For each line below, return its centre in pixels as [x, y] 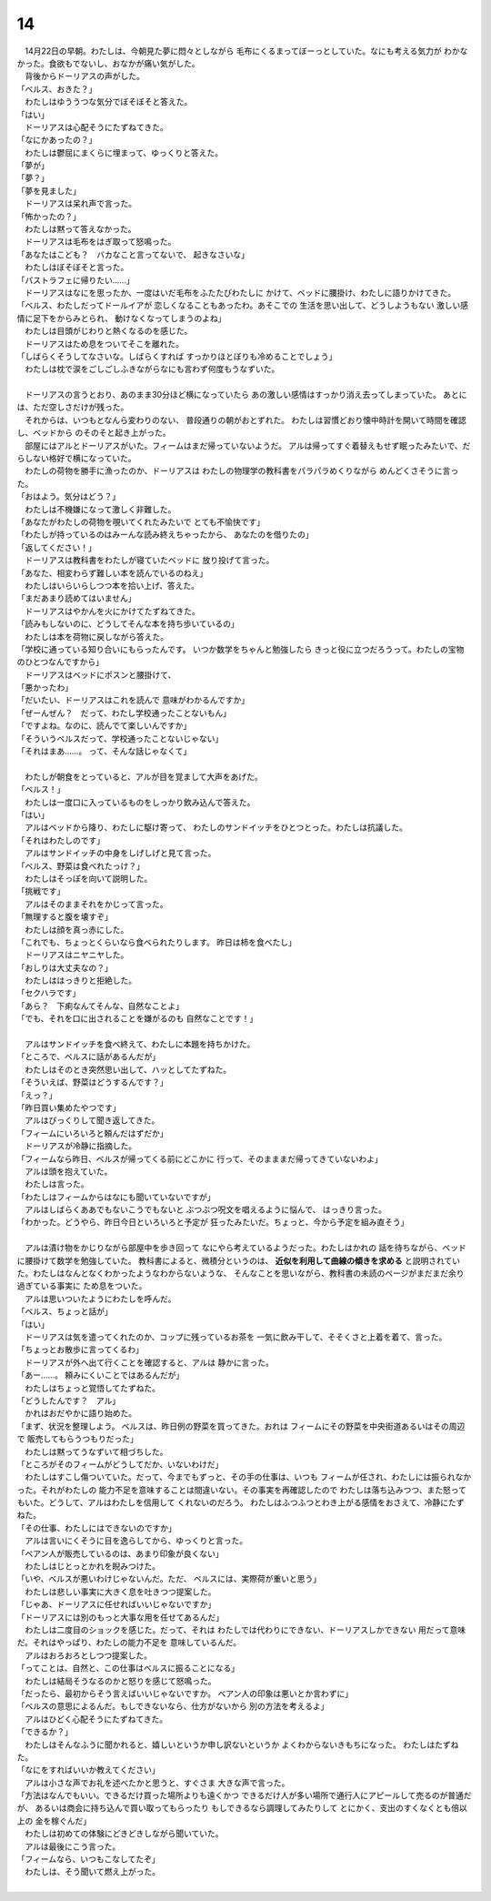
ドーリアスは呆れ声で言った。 [80, 204]
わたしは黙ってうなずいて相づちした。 [96, 1451]
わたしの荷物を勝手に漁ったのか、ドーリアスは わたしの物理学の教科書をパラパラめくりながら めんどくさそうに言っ [241, 471]
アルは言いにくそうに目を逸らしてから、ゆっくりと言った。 [136, 1541]
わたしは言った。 [56, 1184]
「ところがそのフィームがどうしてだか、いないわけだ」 [120, 1464]
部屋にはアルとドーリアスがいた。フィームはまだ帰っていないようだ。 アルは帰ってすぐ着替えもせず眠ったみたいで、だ [247, 445]
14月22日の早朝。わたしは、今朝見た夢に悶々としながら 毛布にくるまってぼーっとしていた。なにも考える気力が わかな [246, 51]
